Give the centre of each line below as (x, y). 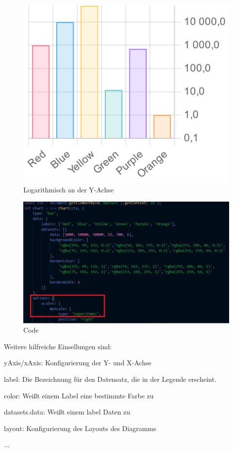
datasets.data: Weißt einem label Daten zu (67, 412)
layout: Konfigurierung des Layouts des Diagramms (80, 428)
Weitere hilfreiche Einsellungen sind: (58, 346)
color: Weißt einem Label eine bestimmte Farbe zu (79, 395)
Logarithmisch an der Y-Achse (68, 189)
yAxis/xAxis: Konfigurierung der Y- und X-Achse (78, 363)
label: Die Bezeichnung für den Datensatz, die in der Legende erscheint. (110, 379)
